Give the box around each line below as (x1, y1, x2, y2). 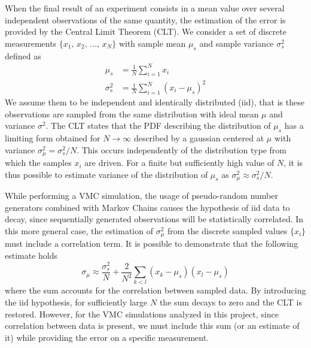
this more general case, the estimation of (5, 224, 153, 237)
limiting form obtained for (5, 132, 100, 144)
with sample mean (118, 37, 186, 49)
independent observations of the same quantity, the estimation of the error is (5, 13, 286, 26)
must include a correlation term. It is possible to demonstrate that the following (5, 237, 298, 250)
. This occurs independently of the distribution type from (77, 143, 286, 156)
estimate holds (5, 249, 58, 261)
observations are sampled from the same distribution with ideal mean (5, 107, 259, 120)
